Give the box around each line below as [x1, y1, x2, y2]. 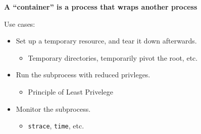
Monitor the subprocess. [16, 103, 91, 114]
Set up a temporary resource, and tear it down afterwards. [16, 35, 197, 46]
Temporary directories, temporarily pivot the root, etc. [28, 52, 198, 63]
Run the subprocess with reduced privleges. [16, 69, 150, 80]
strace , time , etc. [28, 120, 84, 131]
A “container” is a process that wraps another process [4, 2, 197, 12]
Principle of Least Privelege [28, 86, 113, 97]
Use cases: [4, 18, 35, 29]
